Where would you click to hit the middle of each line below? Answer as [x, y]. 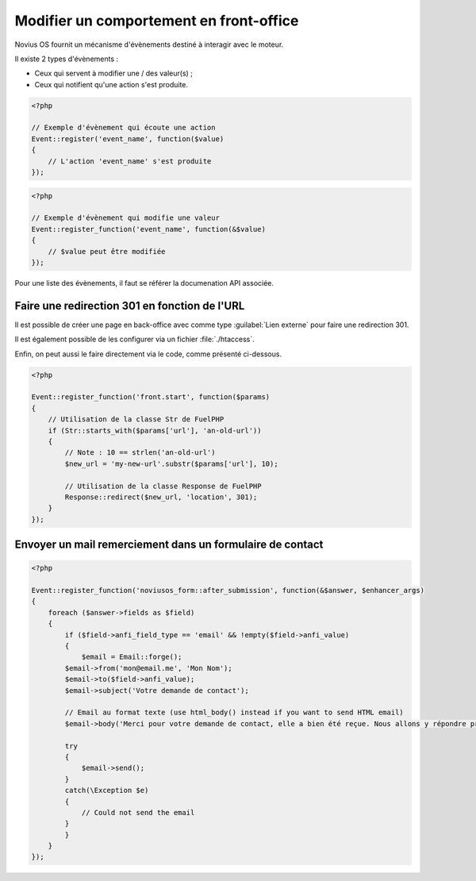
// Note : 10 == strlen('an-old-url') [140, 453]
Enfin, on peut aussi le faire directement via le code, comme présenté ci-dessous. [148, 354]
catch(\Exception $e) [107, 791]
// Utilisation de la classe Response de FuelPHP [163, 486]
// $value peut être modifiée [107, 251]
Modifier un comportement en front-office [157, 21]
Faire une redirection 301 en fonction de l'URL [130, 306]
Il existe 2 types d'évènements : [67, 59]
